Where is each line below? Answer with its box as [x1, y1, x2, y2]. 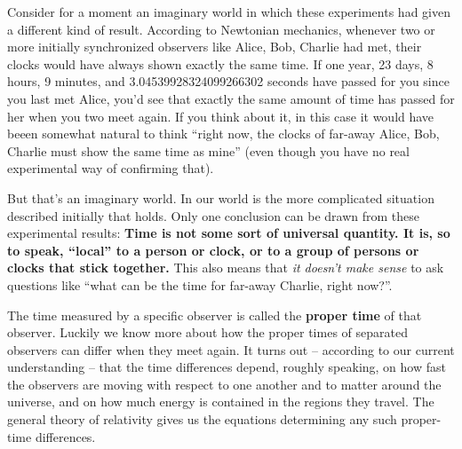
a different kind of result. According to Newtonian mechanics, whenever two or [7, 20, 435, 38]
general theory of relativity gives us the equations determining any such [7, 410, 397, 429]
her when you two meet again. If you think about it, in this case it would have [7, 106, 434, 125]
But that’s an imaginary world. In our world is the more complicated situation [7, 188, 434, 207]
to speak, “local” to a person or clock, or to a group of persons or [7, 240, 419, 259]
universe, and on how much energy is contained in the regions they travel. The [7, 392, 434, 411]
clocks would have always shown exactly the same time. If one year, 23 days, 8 [7, 54, 434, 73]
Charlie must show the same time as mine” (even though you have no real [7, 141, 410, 160]
